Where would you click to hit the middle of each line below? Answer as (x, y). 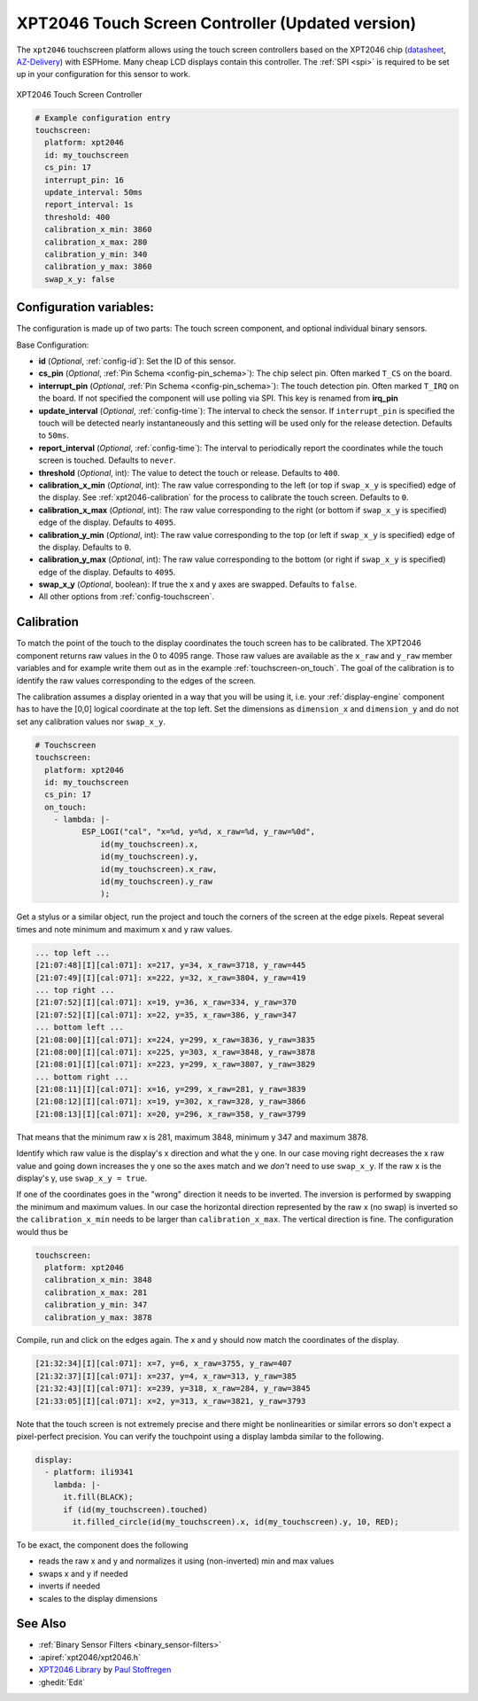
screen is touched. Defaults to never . (107, 460)
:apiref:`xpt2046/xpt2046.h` (89, 1657)
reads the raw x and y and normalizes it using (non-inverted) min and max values (186, 1561)
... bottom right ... (82, 1077)
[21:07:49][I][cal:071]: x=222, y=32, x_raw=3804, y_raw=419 (170, 978)
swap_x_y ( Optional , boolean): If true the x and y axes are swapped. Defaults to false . (198, 584)
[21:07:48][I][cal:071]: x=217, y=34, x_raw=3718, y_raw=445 (170, 965)
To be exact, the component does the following (102, 1545)
